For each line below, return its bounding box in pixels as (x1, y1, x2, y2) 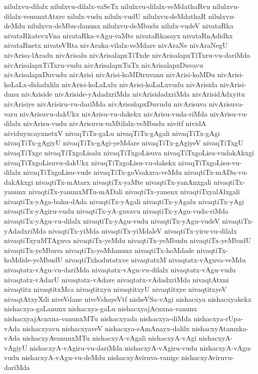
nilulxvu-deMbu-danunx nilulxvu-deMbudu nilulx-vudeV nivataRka (27, 20, 234, 31)
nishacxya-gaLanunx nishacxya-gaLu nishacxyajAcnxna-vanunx (4, 303, 197, 314)
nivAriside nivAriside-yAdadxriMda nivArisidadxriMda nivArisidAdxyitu (21, 89, 245, 99)
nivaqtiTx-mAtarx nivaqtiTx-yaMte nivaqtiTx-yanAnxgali (35, 176, 212, 187)
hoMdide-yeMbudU (4, 254, 63, 265)
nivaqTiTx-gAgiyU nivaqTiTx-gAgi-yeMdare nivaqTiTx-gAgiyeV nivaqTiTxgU (4, 137, 244, 148)
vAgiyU (4, 342, 27, 353)
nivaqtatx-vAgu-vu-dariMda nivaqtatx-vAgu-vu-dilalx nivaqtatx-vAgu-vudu (4, 264, 236, 275)
